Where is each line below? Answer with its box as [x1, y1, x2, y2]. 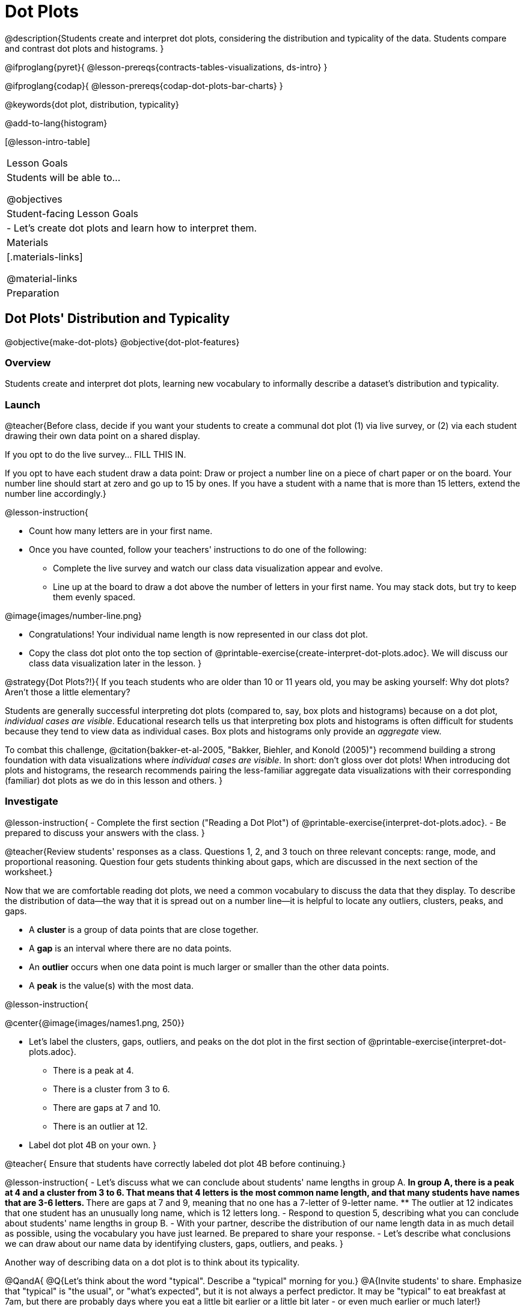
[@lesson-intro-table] [5, 136, 90, 147]
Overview [5, 356, 51, 369]
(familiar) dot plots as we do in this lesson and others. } [5, 775, 223, 786]
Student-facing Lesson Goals [7, 207, 139, 220]
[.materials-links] [7, 250, 83, 263]
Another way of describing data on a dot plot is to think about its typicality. [5, 1256, 300, 1267]
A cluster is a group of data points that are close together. [29, 924, 258, 935]
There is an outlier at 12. [53, 1121, 148, 1131]
